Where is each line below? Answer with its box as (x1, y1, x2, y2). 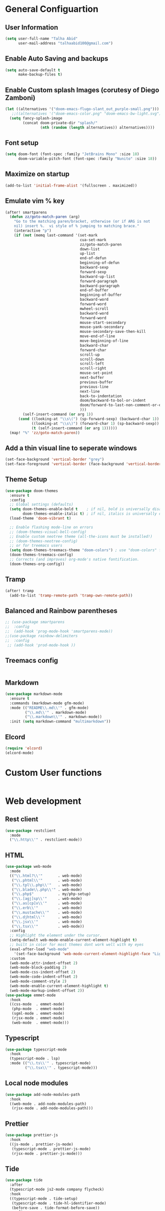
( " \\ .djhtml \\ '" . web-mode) (11, 915, 82, 920)
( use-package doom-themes (5, 488, 58, 493)
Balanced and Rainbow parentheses (5, 606, 118, 615)
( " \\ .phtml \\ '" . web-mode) (11, 878, 82, 883)
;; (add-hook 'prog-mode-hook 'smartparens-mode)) (5, 629, 113, 634)
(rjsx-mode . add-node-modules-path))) (11, 1106, 93, 1111)
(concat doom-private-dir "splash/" (23, 120, 98, 125)
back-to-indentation (80, 394, 122, 399)
